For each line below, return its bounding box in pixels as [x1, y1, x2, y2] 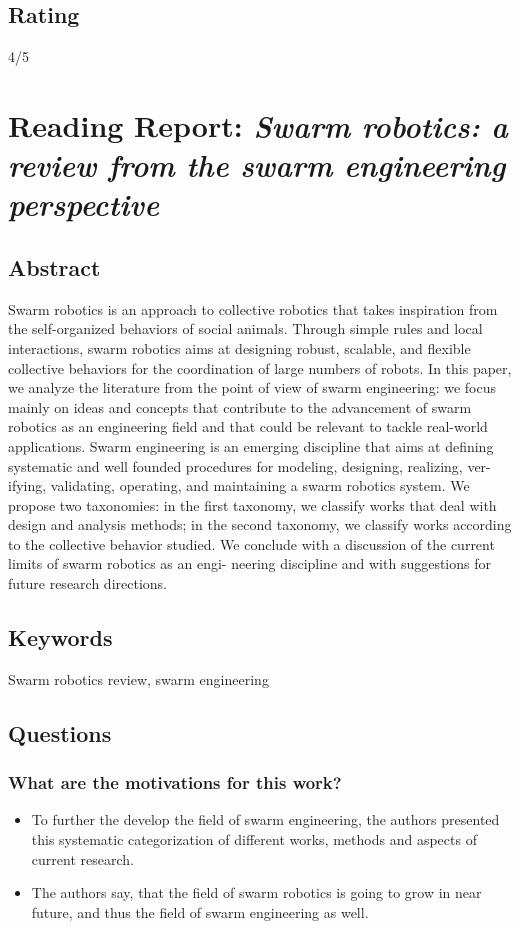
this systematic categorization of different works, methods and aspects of [31, 829, 477, 850]
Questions [8, 717, 112, 748]
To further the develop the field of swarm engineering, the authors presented [31, 809, 500, 830]
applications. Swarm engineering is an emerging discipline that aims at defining [8, 435, 494, 456]
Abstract [8, 251, 101, 282]
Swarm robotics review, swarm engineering [8, 668, 269, 689]
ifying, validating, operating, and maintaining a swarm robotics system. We [8, 475, 470, 496]
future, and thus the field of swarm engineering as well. [31, 901, 369, 922]
